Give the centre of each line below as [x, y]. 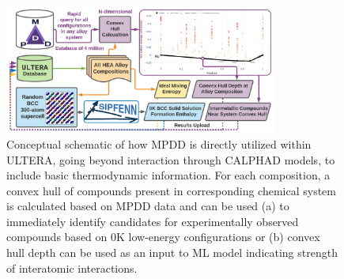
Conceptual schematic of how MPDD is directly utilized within [159, 143]
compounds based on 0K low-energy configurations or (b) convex [163, 237]
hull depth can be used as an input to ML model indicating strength [172, 253]
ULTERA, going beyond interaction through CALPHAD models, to [171, 159]
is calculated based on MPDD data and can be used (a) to [148, 206]
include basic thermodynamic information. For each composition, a [168, 175]
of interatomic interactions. [72, 268]
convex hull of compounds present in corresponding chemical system [171, 190]
